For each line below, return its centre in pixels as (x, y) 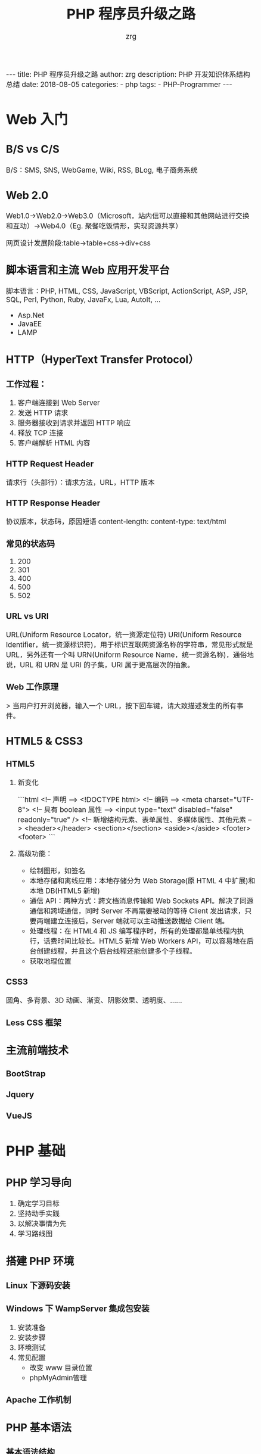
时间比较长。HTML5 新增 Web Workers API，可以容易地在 (152, 941)
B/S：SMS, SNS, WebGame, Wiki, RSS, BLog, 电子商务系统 (102, 170)
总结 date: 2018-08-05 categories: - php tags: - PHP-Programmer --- (119, 85)
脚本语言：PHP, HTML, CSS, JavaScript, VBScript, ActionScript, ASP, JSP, (127, 291)
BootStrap (26, 1073)
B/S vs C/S (33, 149)
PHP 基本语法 (39, 1428)
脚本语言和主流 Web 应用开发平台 (88, 270)
